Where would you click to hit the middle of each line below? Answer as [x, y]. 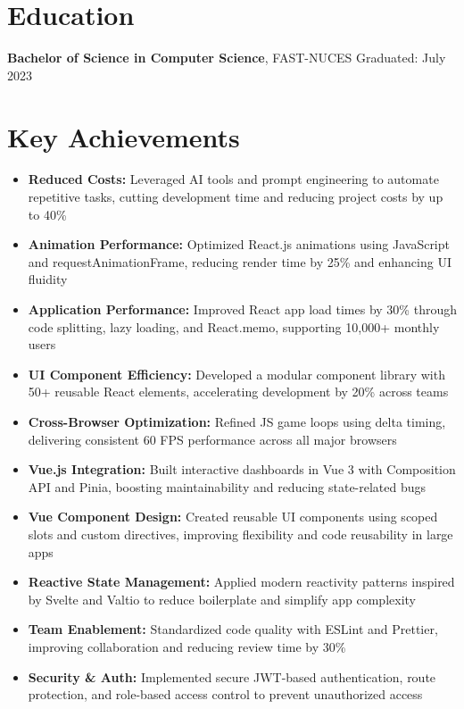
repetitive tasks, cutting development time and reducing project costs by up [236, 197]
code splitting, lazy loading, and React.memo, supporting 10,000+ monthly [234, 326]
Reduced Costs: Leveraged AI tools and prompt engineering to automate [233, 179]
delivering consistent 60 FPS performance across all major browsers [212, 439]
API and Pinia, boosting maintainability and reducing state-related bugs [227, 486]
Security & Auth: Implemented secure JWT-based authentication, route [232, 676]
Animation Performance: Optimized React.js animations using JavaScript [239, 244]
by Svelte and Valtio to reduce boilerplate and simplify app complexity [222, 599]
